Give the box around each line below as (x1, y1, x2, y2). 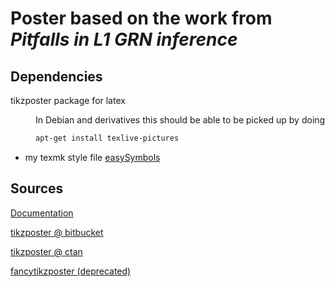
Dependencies (10, 68, 103, 85)
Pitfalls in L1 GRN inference (10, 28, 238, 51)
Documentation (10, 207, 74, 219)
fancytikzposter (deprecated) (10, 265, 132, 277)
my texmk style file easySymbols (24, 151, 161, 163)
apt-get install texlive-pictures (35, 133, 180, 143)
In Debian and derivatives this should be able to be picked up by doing (35, 114, 326, 126)
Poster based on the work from (10, 7, 273, 30)
